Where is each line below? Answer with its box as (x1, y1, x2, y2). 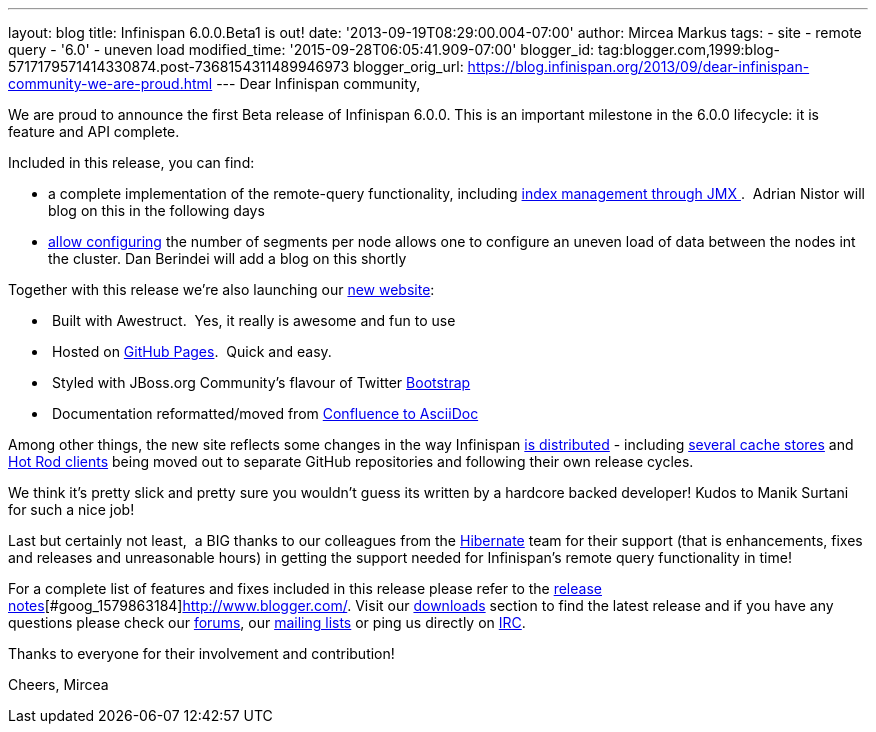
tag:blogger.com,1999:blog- (598, 41, 780, 58)
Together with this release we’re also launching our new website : (8, 281, 435, 298)
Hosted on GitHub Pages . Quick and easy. (51, 343, 332, 360)
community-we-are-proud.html (8, 75, 213, 92)
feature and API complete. (8, 123, 180, 140)
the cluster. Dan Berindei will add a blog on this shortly (48, 250, 407, 267)
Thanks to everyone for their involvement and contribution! (8, 645, 395, 662)
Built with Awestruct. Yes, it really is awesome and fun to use (51, 312, 456, 329)
